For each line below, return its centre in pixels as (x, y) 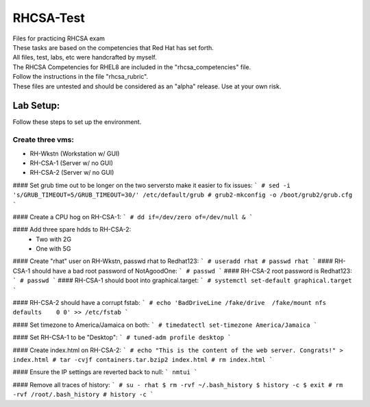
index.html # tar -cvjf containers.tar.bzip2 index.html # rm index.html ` (143, 359)
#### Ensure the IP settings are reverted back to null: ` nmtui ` (105, 372)
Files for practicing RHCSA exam (59, 38)
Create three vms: (44, 140)
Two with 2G (54, 239)
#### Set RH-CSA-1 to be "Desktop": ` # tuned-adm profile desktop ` (122, 337)
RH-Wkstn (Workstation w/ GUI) (75, 153)
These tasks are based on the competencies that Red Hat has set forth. (113, 47)
